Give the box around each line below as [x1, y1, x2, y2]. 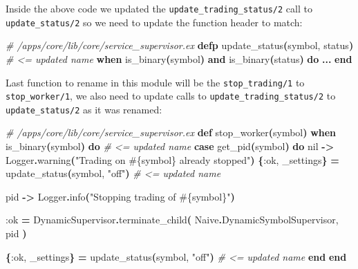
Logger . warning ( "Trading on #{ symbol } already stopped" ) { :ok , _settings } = [6, 152, 339, 167]
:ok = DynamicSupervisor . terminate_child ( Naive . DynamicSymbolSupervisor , [6, 212, 339, 227]
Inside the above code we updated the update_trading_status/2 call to [6, 1, 312, 15]
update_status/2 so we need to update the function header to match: [6, 15, 303, 29]
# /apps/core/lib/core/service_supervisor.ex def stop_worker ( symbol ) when [6, 125, 337, 140]
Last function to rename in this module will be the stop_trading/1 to [6, 75, 305, 89]
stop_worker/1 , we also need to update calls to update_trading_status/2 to [6, 89, 336, 103]
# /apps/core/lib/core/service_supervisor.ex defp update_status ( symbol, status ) [6, 38, 354, 53]
